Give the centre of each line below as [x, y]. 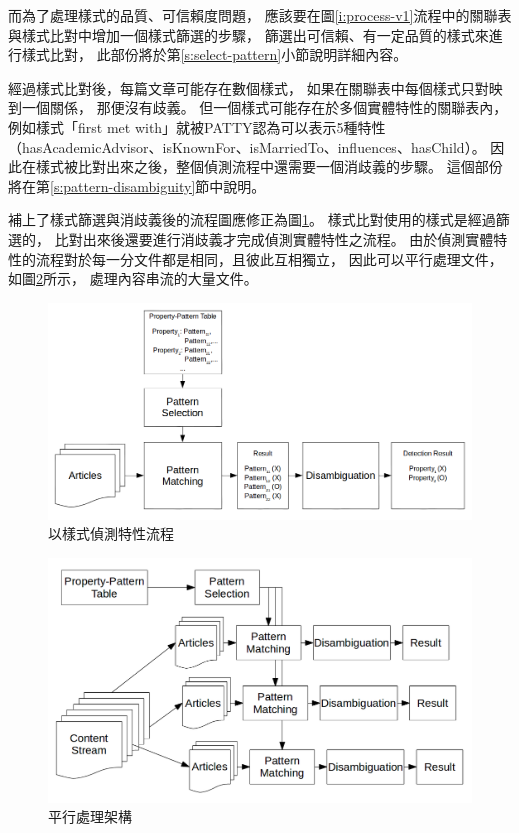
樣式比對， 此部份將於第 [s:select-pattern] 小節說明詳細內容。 [214, 54]
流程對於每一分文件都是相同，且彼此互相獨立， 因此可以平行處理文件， [269, 258]
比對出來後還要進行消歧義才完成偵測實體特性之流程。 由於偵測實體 [274, 238]
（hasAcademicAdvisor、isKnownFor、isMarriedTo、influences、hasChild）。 [247, 146]
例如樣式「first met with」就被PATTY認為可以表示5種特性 [197, 126]
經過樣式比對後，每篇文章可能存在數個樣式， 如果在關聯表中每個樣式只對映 [255, 87]
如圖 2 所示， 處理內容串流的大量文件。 [133, 278]
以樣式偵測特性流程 [111, 533]
